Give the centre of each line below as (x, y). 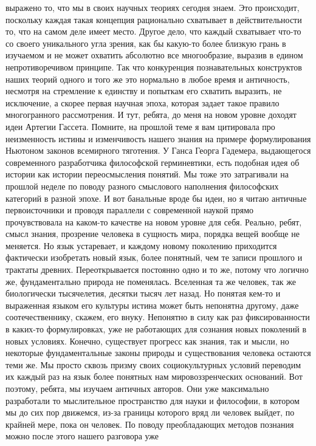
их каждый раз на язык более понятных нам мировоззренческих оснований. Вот (154, 376)
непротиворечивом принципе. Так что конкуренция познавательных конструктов (154, 67)
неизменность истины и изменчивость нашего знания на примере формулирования (158, 138)
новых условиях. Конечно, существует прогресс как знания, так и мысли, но (147, 341)
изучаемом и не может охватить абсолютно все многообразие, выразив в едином (154, 55)
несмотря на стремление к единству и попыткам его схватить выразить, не (144, 91)
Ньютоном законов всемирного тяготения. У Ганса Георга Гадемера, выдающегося (158, 150)
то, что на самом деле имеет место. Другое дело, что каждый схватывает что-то (153, 31)
